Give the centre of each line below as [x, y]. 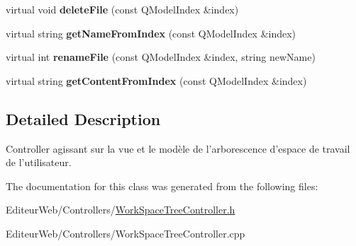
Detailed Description [83, 118]
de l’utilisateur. [39, 162]
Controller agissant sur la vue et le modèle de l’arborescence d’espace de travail [178, 148]
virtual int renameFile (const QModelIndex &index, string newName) [161, 57]
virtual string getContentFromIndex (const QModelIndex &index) [156, 80]
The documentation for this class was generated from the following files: [162, 186]
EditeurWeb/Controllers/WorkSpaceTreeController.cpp [126, 233]
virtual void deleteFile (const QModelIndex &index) [122, 9]
